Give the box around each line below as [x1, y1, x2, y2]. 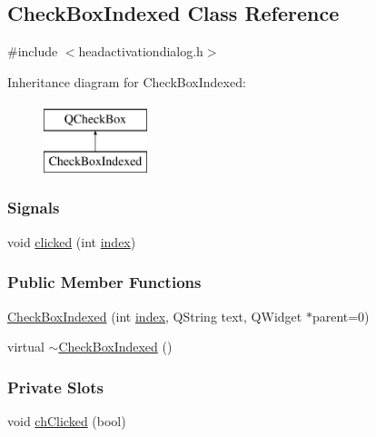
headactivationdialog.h [78, 42, 203, 61]
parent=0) [312, 306, 370, 325]
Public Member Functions [7, 271, 202, 293]
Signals [7, 196, 60, 219]
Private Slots [7, 375, 104, 398]
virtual [7, 337, 45, 356]
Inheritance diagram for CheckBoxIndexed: [7, 72, 246, 91]
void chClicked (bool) [7, 412, 126, 430]
